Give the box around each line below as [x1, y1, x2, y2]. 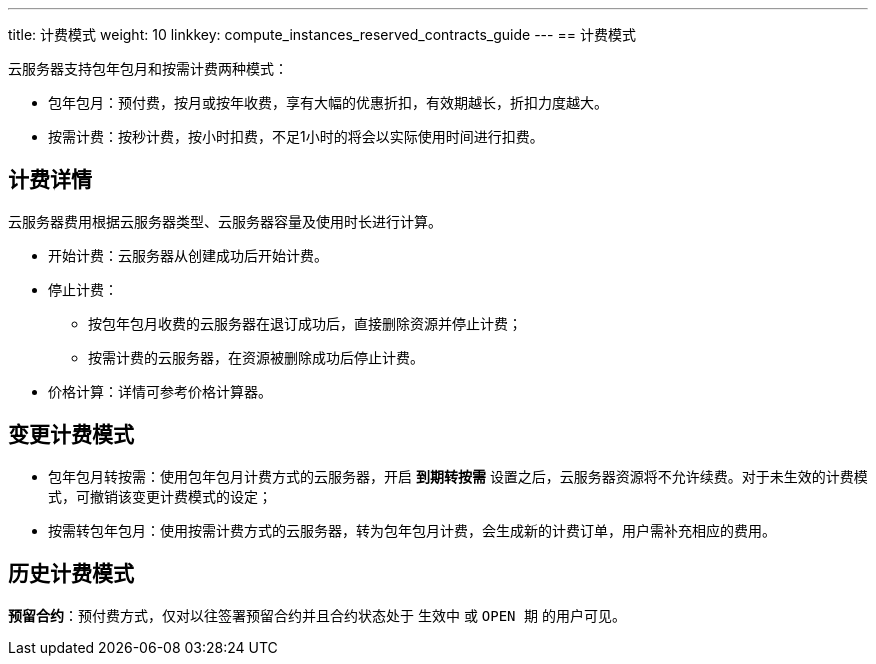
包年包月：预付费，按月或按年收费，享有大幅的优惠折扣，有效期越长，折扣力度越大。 [48, 94, 608, 111]
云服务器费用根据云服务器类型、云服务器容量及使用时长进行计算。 [8, 212, 442, 230]
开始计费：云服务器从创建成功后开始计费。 [48, 246, 328, 264]
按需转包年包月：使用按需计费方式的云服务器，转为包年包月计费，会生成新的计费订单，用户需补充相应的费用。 [48, 521, 776, 539]
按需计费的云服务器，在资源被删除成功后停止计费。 [88, 348, 424, 366]
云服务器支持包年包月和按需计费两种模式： [8, 60, 288, 77]
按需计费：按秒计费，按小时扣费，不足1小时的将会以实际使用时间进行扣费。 [48, 128, 544, 145]
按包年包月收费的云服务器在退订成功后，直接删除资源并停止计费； [88, 314, 522, 332]
